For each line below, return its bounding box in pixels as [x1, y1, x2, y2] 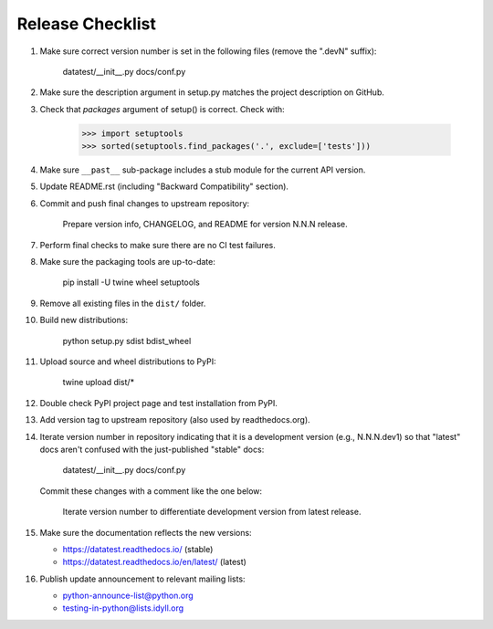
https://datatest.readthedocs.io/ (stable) [62, 543, 214, 554]
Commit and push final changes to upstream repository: [39, 197, 250, 209]
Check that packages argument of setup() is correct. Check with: [39, 103, 285, 114]
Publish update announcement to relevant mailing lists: [39, 573, 246, 584]
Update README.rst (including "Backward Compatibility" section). [39, 181, 289, 192]
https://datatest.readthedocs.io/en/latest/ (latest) [62, 557, 246, 568]
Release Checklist [16, 14, 157, 34]
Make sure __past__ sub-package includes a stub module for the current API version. [39, 164, 366, 175]
